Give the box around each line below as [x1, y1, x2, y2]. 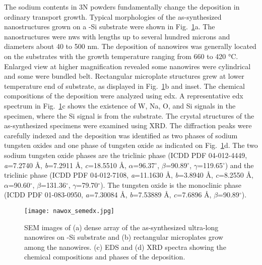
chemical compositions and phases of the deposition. [24, 251, 185, 262]
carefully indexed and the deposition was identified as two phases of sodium [4, 130, 238, 140]
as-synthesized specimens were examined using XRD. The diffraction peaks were [4, 120, 252, 131]
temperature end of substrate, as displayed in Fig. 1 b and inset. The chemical [4, 80, 245, 91]
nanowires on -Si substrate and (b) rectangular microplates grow [24, 232, 223, 242]
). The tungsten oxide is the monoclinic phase [100, 179, 242, 190]
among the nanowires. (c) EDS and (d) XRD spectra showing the [24, 241, 226, 252]
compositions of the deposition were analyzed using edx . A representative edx [4, 90, 243, 101]
